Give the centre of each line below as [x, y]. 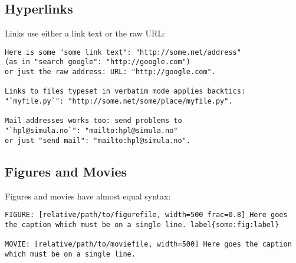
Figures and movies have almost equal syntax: [88, 196]
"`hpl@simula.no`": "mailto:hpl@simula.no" [91, 131]
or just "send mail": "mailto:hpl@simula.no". [98, 140]
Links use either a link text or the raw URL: [85, 33]
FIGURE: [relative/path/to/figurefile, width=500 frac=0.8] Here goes [146, 215]
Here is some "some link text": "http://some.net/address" [123, 52]
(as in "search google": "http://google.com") [98, 62]
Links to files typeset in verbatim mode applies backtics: [125, 91]
